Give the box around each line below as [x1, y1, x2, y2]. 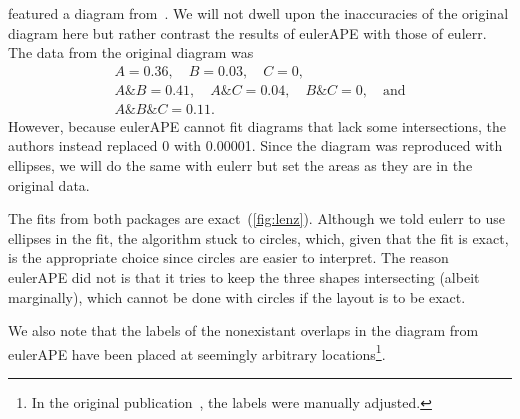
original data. [8, 174, 90, 195]
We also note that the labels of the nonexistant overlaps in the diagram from [8, 320, 479, 341]
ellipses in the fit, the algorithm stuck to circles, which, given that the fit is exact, [8, 227, 509, 248]
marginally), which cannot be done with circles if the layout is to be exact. [8, 286, 466, 307]
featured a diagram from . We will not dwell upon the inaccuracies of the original [8, 3, 509, 23]
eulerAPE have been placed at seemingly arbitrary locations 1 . [8, 340, 386, 364]
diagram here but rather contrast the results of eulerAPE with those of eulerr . [8, 22, 487, 43]
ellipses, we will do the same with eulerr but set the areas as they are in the [8, 155, 473, 176]
